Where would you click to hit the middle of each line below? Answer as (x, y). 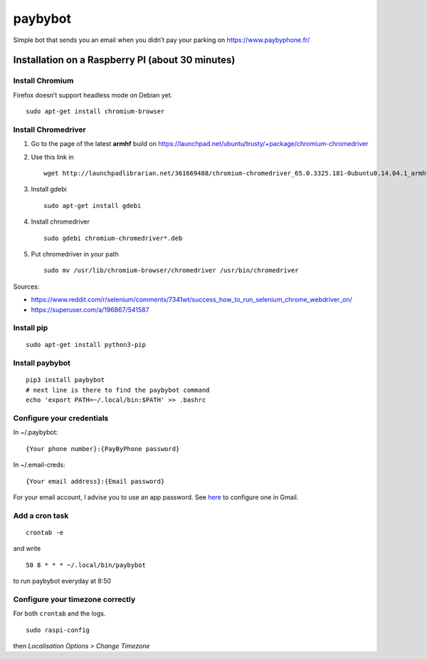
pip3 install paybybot (65, 380)
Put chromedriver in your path (75, 254)
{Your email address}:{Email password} (95, 481)
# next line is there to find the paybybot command (118, 390)
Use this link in (52, 157)
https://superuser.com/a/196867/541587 (90, 309)
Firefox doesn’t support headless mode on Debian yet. (93, 95)
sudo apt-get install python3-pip (86, 345)
